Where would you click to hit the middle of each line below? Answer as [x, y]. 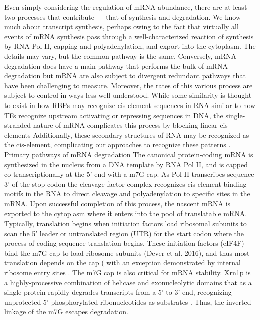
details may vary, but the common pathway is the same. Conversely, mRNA [120, 56]
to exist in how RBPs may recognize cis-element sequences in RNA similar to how [130, 105]
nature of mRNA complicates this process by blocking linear [125, 125]
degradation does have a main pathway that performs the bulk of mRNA [116, 66]
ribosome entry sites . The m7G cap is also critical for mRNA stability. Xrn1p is [127, 273]
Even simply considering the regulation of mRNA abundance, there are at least [126, 7]
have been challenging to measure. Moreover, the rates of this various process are [128, 85]
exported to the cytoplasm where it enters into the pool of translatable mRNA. [126, 213]
